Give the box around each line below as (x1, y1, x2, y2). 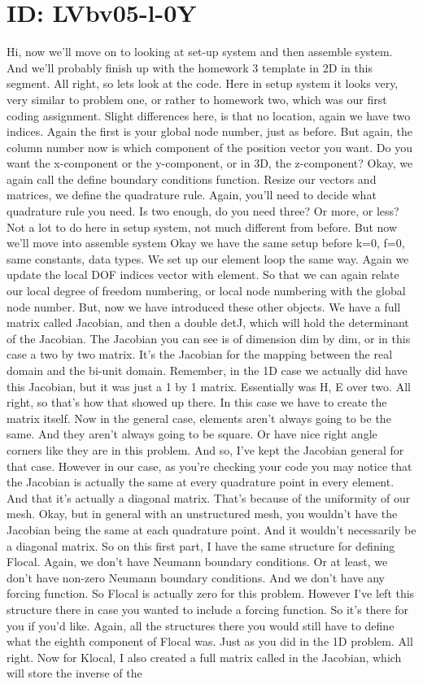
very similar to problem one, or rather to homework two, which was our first (7, 90, 387, 107)
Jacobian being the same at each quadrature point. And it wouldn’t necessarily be (7, 521, 416, 538)
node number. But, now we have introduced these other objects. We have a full (7, 298, 401, 315)
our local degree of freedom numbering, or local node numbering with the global (7, 282, 406, 299)
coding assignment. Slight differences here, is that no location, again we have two (7, 107, 411, 124)
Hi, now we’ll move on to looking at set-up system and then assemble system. (7, 43, 393, 60)
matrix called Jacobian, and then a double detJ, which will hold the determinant (7, 314, 409, 331)
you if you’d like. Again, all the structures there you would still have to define (7, 616, 395, 634)
